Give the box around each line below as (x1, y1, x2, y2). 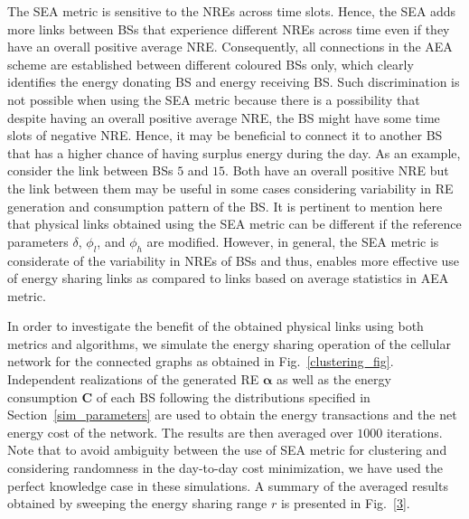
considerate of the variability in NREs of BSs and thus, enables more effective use (7, 250, 460, 269)
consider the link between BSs (7, 161, 174, 180)
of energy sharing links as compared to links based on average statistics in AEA (7, 269, 449, 288)
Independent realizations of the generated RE (7, 370, 259, 389)
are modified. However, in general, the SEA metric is (146, 231, 439, 250)
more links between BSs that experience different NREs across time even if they (7, 19, 450, 38)
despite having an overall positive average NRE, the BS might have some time (7, 108, 440, 127)
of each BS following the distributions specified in (96, 387, 371, 406)
